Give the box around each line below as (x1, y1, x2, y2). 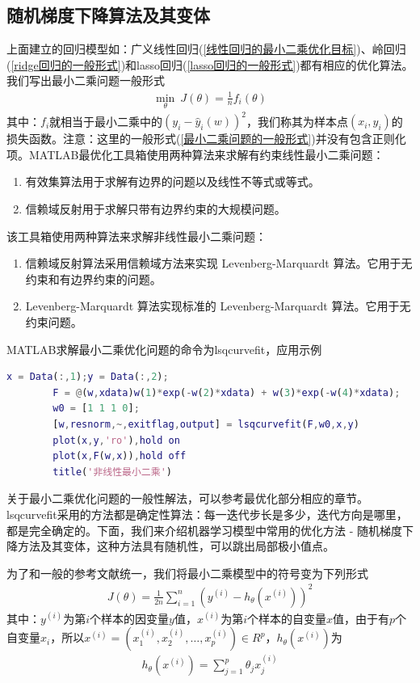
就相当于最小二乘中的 (49, 112, 163, 129)
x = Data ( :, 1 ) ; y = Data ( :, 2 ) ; (6, 371, 169, 383)
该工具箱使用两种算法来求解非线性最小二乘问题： (6, 227, 267, 244)
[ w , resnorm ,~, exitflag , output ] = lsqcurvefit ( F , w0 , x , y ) (52, 418, 359, 430)
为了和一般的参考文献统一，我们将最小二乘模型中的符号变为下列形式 (6, 564, 368, 581)
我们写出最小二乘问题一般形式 (6, 72, 165, 89)
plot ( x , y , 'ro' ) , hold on (52, 434, 180, 446)
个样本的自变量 (247, 609, 327, 626)
